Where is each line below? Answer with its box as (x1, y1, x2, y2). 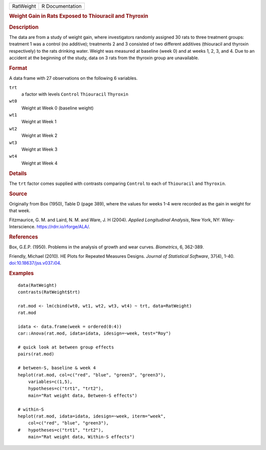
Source (9, 190, 28, 197)
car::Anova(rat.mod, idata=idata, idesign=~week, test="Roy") (18, 331, 171, 336)
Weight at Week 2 (21, 133, 58, 138)
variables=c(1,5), (28, 379, 73, 384)
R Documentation (41, 3, 82, 9)
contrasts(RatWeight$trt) (18, 289, 81, 295)
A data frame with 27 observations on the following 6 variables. (9, 75, 138, 81)
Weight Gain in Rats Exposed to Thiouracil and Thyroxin (9, 13, 149, 20)
